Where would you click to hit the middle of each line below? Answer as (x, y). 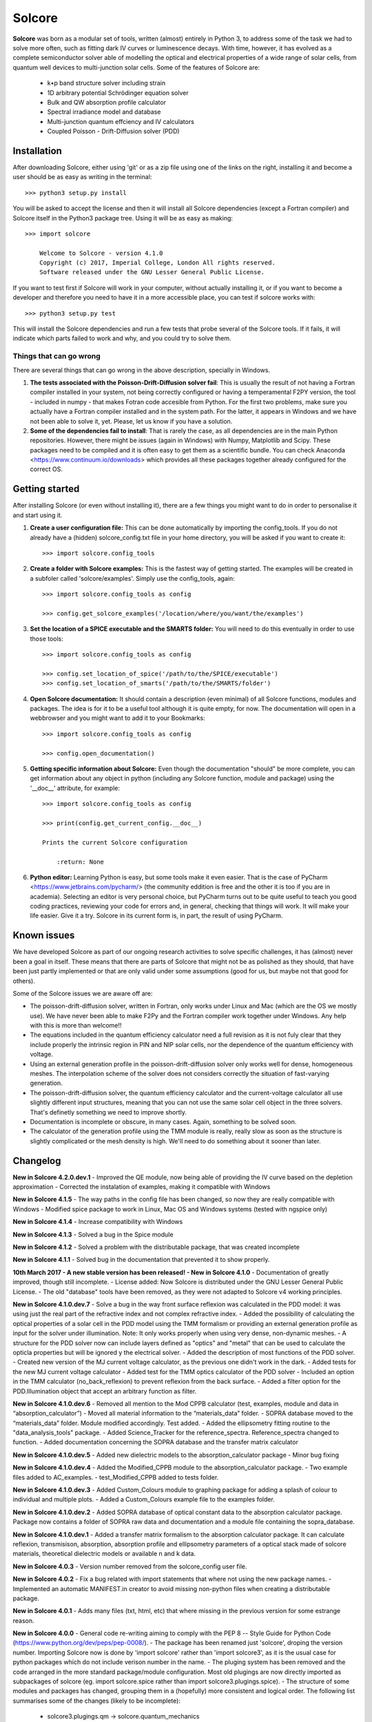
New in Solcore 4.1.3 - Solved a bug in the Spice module (93, 1234)
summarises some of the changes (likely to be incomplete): (96, 1701)
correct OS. (46, 469)
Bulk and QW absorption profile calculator (107, 102)
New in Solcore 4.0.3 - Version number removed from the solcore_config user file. (130, 1566)
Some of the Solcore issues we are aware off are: (83, 993)
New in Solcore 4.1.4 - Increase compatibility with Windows (98, 1222)
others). (24, 981)
